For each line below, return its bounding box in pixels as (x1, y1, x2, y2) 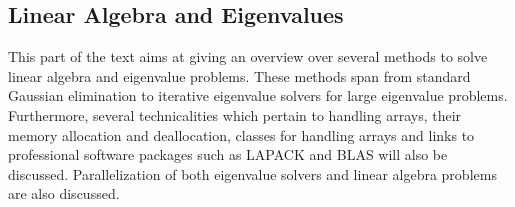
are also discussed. (8, 183, 120, 204)
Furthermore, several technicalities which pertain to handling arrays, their (8, 104, 462, 125)
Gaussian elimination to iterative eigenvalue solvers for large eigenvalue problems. (8, 85, 508, 106)
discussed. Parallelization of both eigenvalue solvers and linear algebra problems (8, 163, 497, 184)
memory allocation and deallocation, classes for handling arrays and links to (8, 124, 475, 145)
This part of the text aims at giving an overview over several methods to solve (8, 46, 488, 67)
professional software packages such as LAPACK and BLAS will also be (8, 144, 448, 165)
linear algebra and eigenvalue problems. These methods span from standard (8, 65, 471, 86)
